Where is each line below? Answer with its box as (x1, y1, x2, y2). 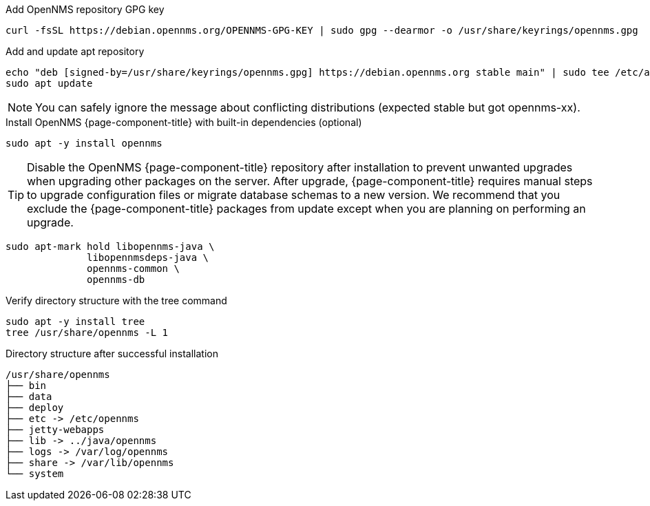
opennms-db (87, 274, 145, 285)
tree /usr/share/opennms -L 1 (6, 327, 169, 338)
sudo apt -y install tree (6, 316, 145, 327)
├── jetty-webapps (6, 424, 105, 435)
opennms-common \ (87, 263, 180, 274)
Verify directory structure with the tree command (6, 295, 227, 306)
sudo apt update (6, 78, 93, 89)
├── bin (6, 380, 47, 391)
